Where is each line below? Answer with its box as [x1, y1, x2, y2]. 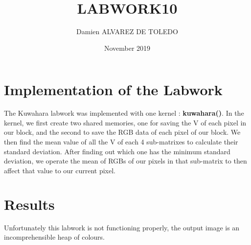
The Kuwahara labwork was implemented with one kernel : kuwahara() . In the [4, 108, 244, 118]
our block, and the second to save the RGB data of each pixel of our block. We [4, 127, 241, 137]
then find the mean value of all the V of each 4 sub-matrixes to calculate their [4, 137, 238, 147]
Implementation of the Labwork [4, 80, 223, 100]
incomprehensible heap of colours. [4, 232, 105, 242]
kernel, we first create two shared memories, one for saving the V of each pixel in [4, 117, 247, 127]
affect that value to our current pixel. [4, 165, 116, 175]
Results [4, 194, 55, 214]
